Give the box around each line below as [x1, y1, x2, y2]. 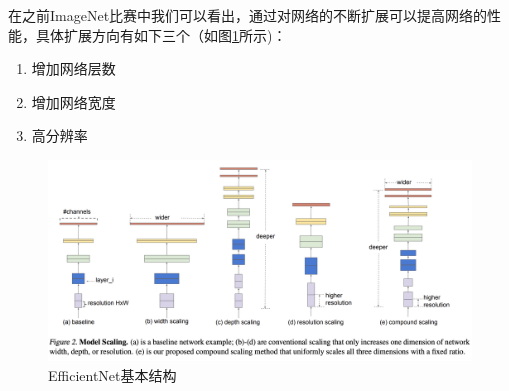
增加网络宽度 [31, 91, 116, 112]
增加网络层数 [31, 58, 116, 79]
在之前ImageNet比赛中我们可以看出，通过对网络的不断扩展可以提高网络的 [8, 5, 488, 25]
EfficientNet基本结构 [48, 364, 177, 385]
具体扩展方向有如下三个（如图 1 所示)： [35, 24, 287, 45]
